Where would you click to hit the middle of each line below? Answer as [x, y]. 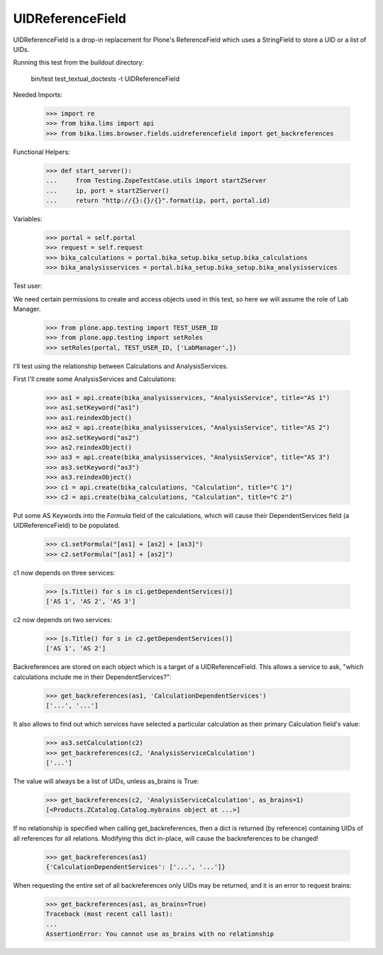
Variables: [28, 219]
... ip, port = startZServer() [107, 191]
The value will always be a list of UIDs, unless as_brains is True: [106, 781]
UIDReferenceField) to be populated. [67, 526]
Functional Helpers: [41, 152]
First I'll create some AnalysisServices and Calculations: [95, 379]
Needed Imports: [38, 95]
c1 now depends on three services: [64, 573]
